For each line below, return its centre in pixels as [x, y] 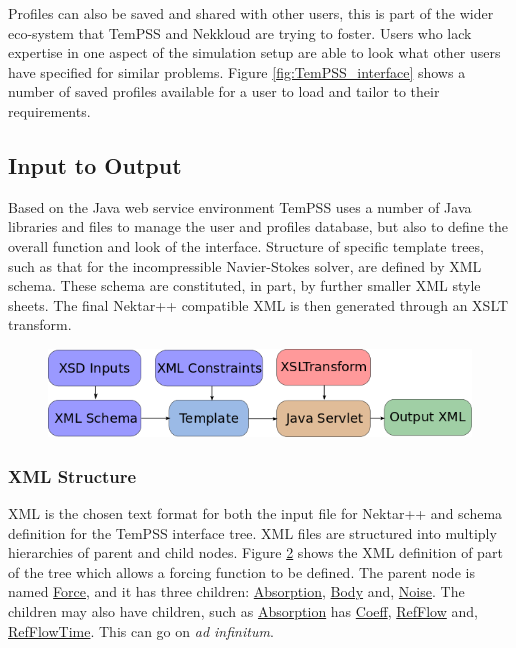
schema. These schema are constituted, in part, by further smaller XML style [244, 285]
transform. [40, 324]
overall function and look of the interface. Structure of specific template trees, [246, 245]
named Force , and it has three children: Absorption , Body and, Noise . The [236, 591]
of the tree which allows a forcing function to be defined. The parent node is [241, 571]
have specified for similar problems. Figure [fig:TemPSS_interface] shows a [237, 71]
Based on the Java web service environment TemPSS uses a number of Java [240, 206]
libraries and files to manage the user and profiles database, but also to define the [258, 226]
